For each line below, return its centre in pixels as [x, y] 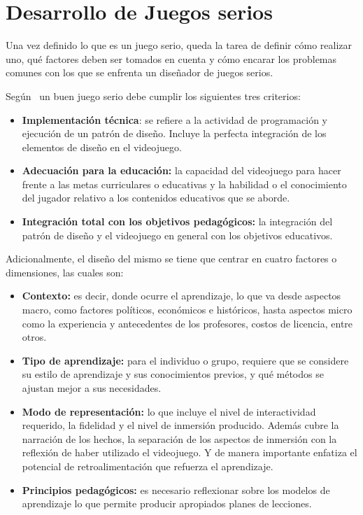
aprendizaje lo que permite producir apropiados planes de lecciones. [167, 503]
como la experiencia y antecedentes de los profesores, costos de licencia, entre [187, 323]
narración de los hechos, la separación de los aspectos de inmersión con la [179, 438]
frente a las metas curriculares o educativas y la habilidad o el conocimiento [184, 184]
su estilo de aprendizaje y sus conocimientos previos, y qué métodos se [173, 374]
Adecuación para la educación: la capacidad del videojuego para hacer [181, 170]
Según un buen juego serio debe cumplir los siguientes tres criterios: [153, 96]
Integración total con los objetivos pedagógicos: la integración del [177, 221]
